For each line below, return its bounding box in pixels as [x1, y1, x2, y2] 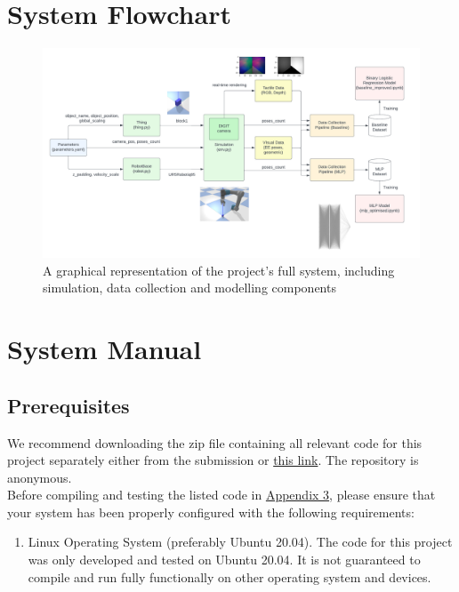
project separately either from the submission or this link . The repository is [7, 451, 419, 469]
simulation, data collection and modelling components [43, 278, 336, 297]
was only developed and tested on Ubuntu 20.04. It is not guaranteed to [28, 550, 421, 569]
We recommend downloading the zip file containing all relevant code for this [7, 433, 423, 452]
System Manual [7, 331, 202, 367]
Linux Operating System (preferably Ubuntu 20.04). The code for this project [28, 532, 453, 551]
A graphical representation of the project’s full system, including [43, 260, 395, 279]
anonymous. [7, 468, 72, 486]
